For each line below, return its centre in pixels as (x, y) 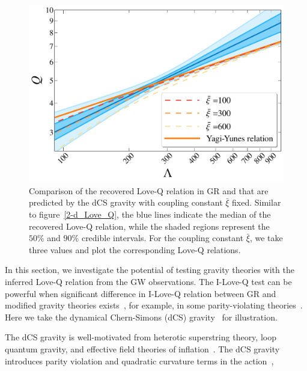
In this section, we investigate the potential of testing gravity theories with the (150, 270)
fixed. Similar (257, 202)
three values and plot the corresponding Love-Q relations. (135, 249)
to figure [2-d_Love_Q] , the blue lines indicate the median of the (150, 214)
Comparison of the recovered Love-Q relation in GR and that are (149, 190)
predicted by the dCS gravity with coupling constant (126, 202)
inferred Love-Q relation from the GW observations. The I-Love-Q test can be (148, 281)
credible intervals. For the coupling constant (163, 238)
